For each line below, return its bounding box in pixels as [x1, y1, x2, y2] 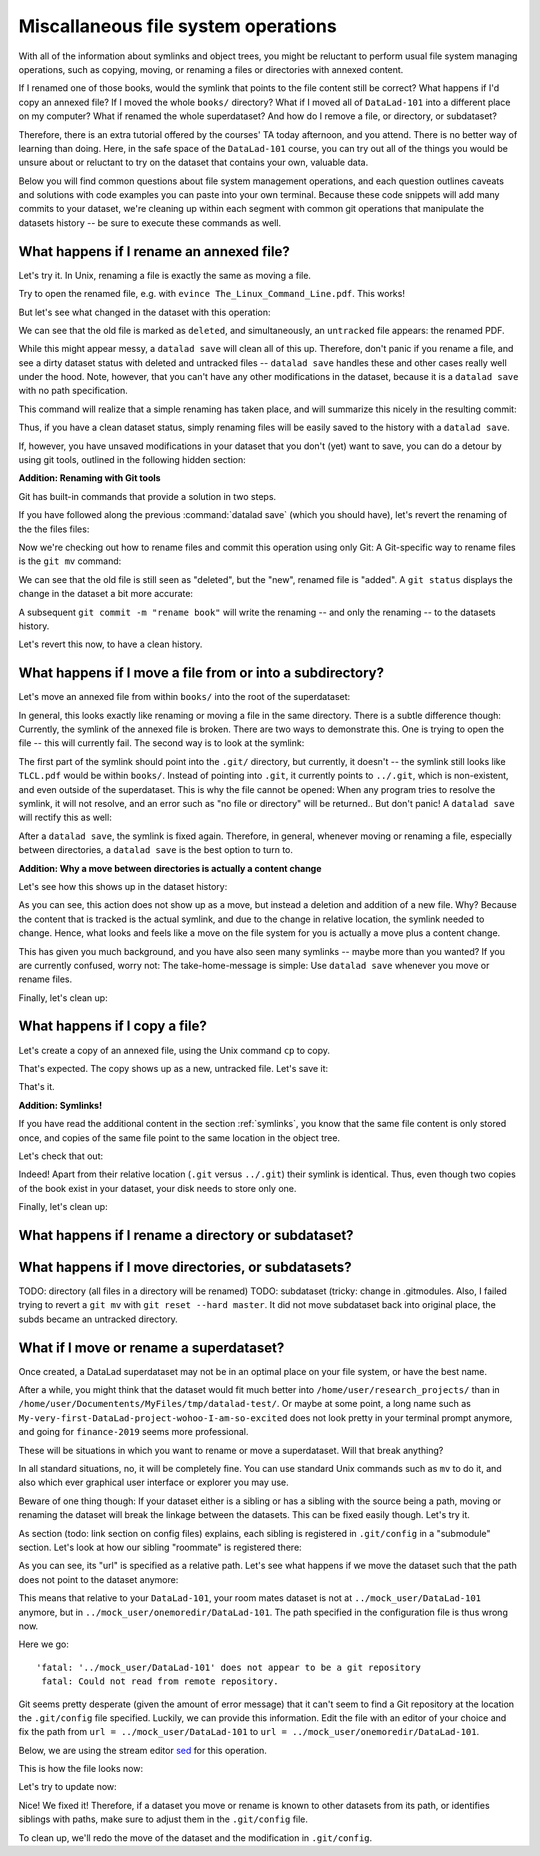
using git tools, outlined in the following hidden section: [18, 454, 247, 466]
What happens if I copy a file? [18, 1018, 207, 1035]
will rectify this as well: [18, 811, 112, 824]
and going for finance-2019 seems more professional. [18, 1426, 249, 1438]
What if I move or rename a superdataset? [18, 1339, 285, 1356]
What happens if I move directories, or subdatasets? [18, 1258, 352, 1275]
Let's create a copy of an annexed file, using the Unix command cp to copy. [18, 1044, 330, 1056]
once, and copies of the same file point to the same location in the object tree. [18, 1131, 340, 1144]
